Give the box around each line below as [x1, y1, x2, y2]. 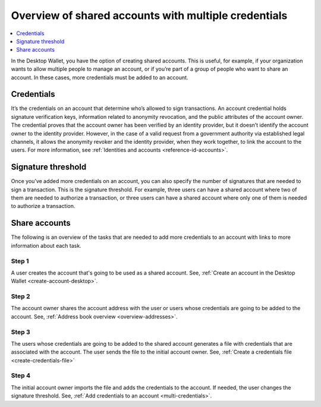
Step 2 [11, 292, 30, 301]
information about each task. [11, 242, 81, 249]
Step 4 [11, 371, 31, 380]
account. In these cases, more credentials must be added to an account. [11, 74, 188, 81]
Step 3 [11, 327, 31, 336]
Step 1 [11, 257, 29, 265]
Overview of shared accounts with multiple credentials [11, 9, 288, 22]
